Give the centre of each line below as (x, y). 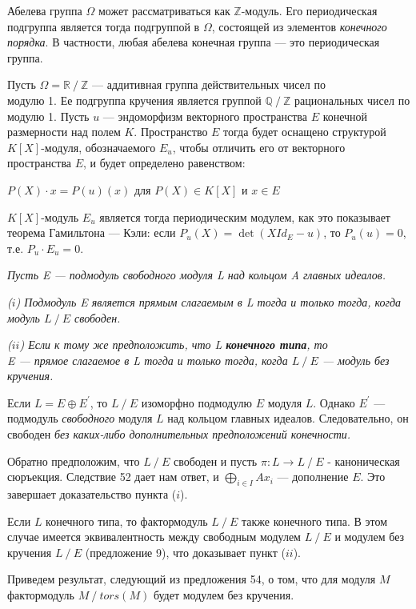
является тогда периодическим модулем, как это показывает (245, 216)
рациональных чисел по (352, 100)
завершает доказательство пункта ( (92, 494)
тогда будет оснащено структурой (305, 132)
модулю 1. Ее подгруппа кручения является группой (134, 100)
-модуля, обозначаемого (98, 147)
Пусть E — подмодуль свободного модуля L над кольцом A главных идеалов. (197, 275)
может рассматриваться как (164, 10)
